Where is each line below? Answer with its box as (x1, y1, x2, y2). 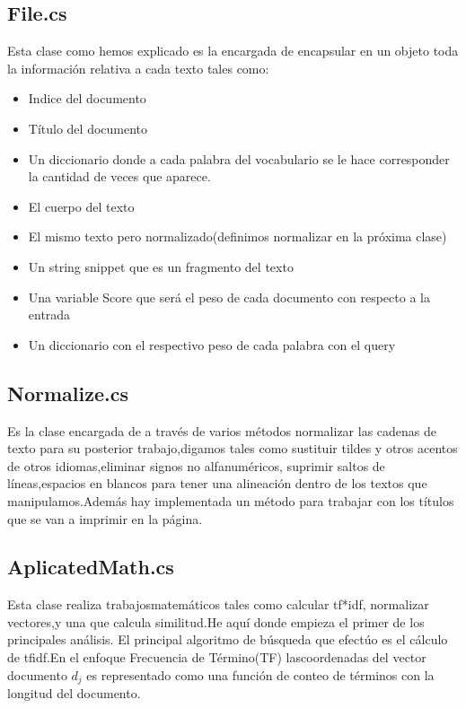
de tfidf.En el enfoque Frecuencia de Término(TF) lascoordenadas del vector (7, 648, 426, 667)
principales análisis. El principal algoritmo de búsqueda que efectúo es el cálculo (7, 630, 448, 649)
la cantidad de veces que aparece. (28, 167, 211, 186)
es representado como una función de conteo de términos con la (86, 665, 435, 684)
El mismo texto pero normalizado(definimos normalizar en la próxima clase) (28, 227, 447, 246)
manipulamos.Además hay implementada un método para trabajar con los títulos (7, 491, 454, 510)
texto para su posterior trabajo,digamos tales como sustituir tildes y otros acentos (7, 439, 458, 458)
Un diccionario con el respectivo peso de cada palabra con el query (28, 335, 396, 354)
